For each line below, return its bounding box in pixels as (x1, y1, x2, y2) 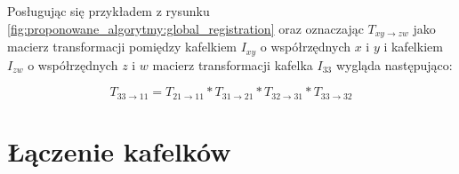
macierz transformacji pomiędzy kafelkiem (7, 37, 238, 56)
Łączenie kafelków (7, 132, 231, 169)
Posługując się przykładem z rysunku (7, 2, 210, 20)
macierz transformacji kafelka (152, 55, 313, 74)
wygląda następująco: (335, 55, 453, 74)
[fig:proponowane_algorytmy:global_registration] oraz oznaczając (7, 19, 364, 37)
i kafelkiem (383, 37, 443, 56)
